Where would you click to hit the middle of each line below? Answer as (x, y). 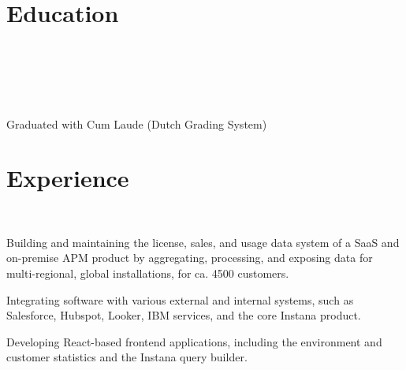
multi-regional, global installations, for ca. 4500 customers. (148, 273)
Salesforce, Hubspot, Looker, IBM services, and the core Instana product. (184, 315)
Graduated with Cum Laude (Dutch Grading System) (137, 123)
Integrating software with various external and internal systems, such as (180, 299)
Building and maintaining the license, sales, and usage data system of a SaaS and (203, 242)
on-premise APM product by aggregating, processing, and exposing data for (190, 258)
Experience (68, 178)
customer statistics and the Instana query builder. (127, 357)
